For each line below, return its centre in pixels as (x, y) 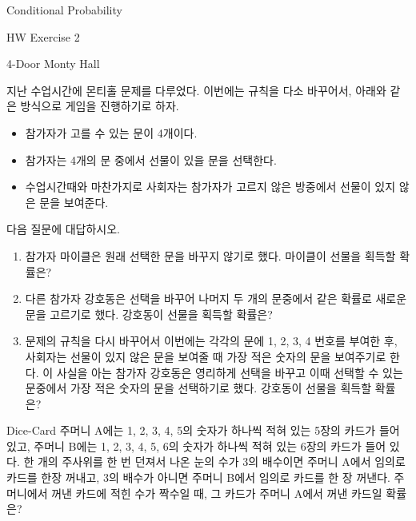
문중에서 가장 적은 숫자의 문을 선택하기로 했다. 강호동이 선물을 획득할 (198, 388)
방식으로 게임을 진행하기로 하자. (100, 106)
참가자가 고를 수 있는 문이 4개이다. (111, 132)
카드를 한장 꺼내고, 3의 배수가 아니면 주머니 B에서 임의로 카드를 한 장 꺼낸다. (198, 477)
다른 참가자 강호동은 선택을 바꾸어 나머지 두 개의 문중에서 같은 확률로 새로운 (216, 298)
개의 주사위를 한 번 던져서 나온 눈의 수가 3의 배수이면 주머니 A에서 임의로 (221, 461)
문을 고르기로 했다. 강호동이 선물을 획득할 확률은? (149, 314)
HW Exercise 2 (43, 36)
